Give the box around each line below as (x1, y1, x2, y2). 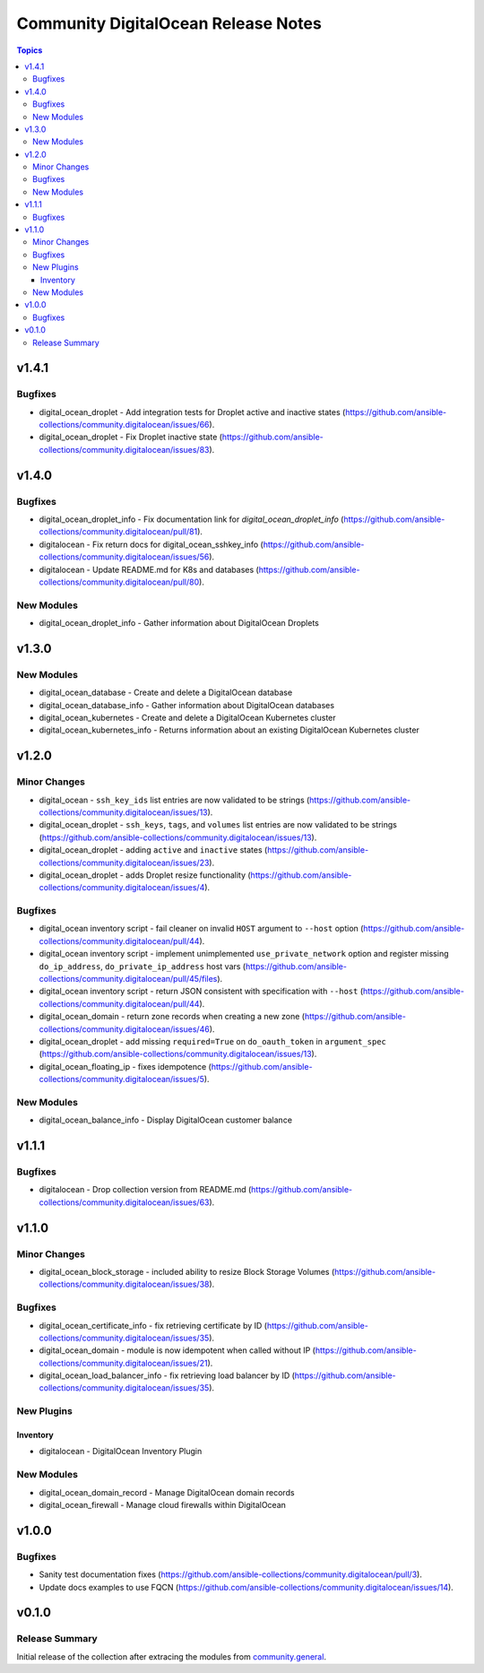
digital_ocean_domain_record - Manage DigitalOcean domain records (39, 1487, 295, 1497)
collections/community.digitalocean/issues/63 (39, 1197, 210, 1208)
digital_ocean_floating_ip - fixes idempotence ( (39, 1061, 212, 1071)
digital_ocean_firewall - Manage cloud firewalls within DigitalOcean (39, 1499, 287, 1510)
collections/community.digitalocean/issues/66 (39, 420, 210, 430)
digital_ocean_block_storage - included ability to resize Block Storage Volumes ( (39, 1267, 335, 1277)
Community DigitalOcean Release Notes (16, 13, 322, 33)
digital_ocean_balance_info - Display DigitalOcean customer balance (39, 1114, 293, 1125)
